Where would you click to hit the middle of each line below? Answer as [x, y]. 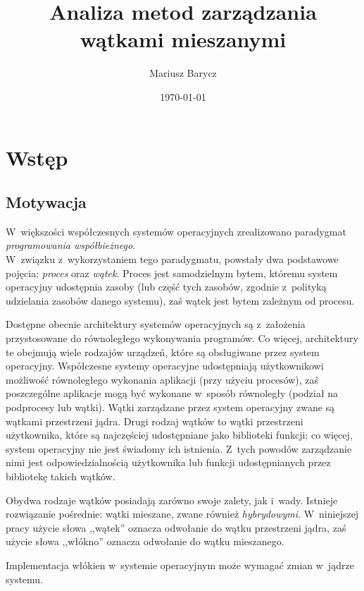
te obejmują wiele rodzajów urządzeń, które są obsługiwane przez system [163, 352]
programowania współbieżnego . [71, 245]
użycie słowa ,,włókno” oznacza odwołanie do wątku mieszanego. [145, 541]
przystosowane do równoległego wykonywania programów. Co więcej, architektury [182, 338]
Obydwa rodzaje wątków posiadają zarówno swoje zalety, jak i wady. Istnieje [172, 500]
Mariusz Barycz [183, 73]
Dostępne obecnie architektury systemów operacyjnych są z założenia [156, 324]
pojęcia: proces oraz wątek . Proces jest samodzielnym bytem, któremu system [172, 273]
